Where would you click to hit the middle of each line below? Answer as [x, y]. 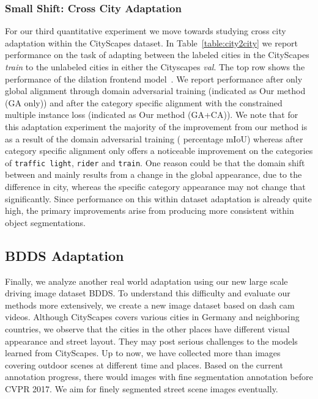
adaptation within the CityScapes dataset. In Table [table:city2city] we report [151, 42]
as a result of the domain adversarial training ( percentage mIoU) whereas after [154, 138]
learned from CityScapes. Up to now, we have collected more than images [143, 353]
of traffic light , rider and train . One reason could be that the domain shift [155, 162]
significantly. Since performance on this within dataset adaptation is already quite [158, 198]
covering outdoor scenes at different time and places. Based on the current [144, 364]
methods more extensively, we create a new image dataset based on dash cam [150, 305]
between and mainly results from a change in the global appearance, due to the [153, 174]
